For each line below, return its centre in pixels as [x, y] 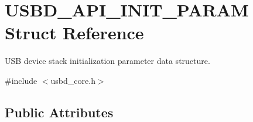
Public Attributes [59, 112]
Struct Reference [74, 33]
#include [21, 80]
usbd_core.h [73, 80]
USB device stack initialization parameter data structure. [107, 61]
